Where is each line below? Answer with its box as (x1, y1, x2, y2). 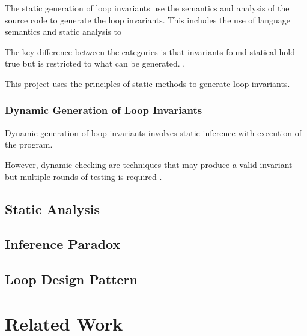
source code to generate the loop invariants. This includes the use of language (5, 13, 290, 26)
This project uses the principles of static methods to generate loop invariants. (5, 77, 290, 89)
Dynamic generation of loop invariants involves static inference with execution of (5, 126, 302, 139)
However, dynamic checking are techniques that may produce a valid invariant (5, 158, 293, 170)
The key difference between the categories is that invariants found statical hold (5, 45, 295, 58)
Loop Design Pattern (5, 270, 138, 289)
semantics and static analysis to (5, 25, 122, 38)
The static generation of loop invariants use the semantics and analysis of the (5, 2, 290, 14)
